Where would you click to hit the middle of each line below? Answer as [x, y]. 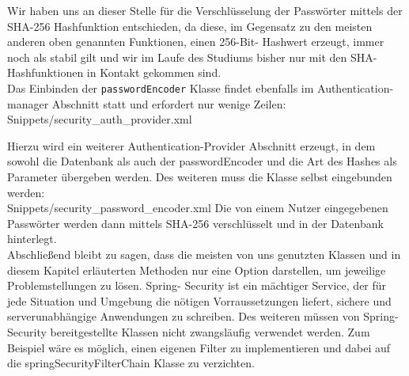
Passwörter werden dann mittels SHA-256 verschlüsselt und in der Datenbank [195, 223]
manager [28, 103]
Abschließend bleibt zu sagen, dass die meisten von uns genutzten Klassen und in [204, 254]
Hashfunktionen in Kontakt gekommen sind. [114, 72]
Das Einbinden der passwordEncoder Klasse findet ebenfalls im [161, 87]
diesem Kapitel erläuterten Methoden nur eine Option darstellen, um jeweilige [197, 270]
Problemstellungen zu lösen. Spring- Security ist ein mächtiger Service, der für [197, 285]
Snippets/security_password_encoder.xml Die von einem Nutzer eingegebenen [198, 208]
